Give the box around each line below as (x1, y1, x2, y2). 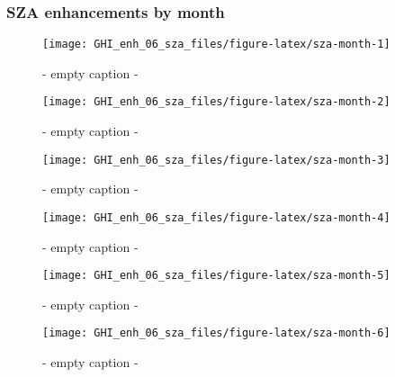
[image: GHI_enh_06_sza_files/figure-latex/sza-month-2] (42, 95, 391, 109)
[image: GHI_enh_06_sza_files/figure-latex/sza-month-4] (42, 211, 391, 224)
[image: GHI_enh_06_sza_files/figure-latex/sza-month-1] (42, 38, 391, 51)
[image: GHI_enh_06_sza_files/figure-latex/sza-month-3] (42, 153, 391, 166)
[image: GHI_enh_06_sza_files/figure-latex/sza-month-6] (42, 327, 391, 340)
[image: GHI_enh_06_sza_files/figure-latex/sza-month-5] (42, 269, 391, 283)
